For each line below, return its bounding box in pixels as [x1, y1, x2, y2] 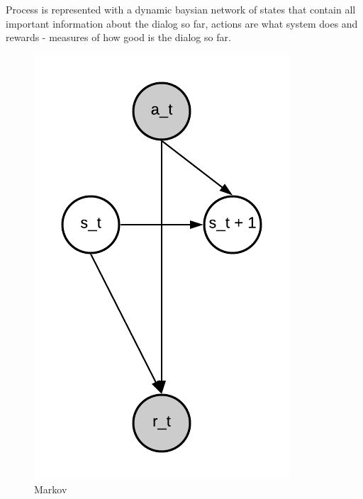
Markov [34, 482, 67, 497]
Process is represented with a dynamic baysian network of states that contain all [6, 2, 356, 16]
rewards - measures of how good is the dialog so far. [6, 30, 231, 45]
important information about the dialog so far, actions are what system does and [6, 16, 358, 30]
